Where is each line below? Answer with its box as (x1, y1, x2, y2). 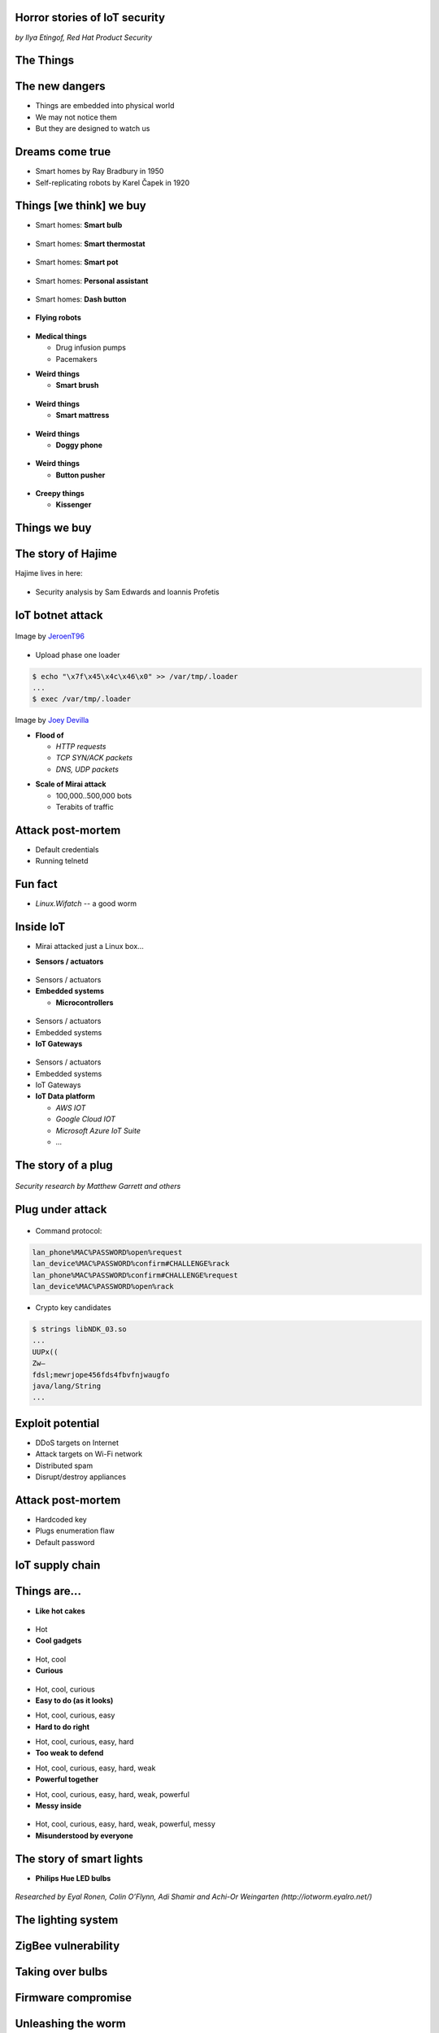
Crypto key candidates (35, 1302, 111, 1313)
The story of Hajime (15, 547, 118, 561)
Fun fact (15, 877, 58, 891)
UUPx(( (32, 1347, 59, 1356)
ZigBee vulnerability (15, 1939, 120, 1952)
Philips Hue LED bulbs (35, 1873, 111, 1883)
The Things (15, 54, 75, 67)
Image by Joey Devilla (15, 716, 89, 725)
